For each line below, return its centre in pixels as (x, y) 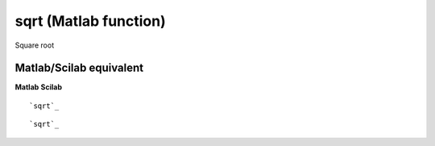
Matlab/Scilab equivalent (79, 68)
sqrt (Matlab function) (90, 21)
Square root (35, 45)
